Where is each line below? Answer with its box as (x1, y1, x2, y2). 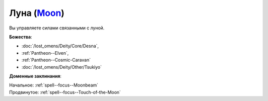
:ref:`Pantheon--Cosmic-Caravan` (21, 57, 91, 63)
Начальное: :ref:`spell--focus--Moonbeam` (9, 82, 99, 88)
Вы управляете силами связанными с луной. (9, 25, 105, 31)
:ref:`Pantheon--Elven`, (21, 50, 69, 56)
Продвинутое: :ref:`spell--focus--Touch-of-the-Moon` (9, 89, 121, 95)
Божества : (9, 34, 32, 40)
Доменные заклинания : (9, 73, 62, 79)
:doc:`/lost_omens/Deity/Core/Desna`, (21, 43, 99, 49)
